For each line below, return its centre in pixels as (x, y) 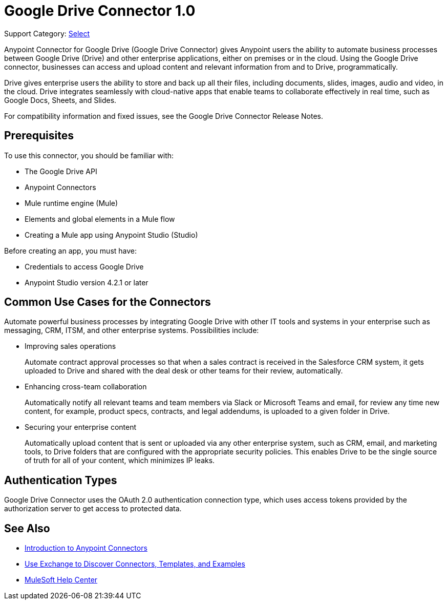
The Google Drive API (61, 171)
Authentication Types (61, 480)
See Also (27, 528)
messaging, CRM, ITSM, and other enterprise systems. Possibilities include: (132, 330)
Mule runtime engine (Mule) (71, 203)
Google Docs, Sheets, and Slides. (60, 100)
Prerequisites (39, 136)
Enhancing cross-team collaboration (86, 387)
